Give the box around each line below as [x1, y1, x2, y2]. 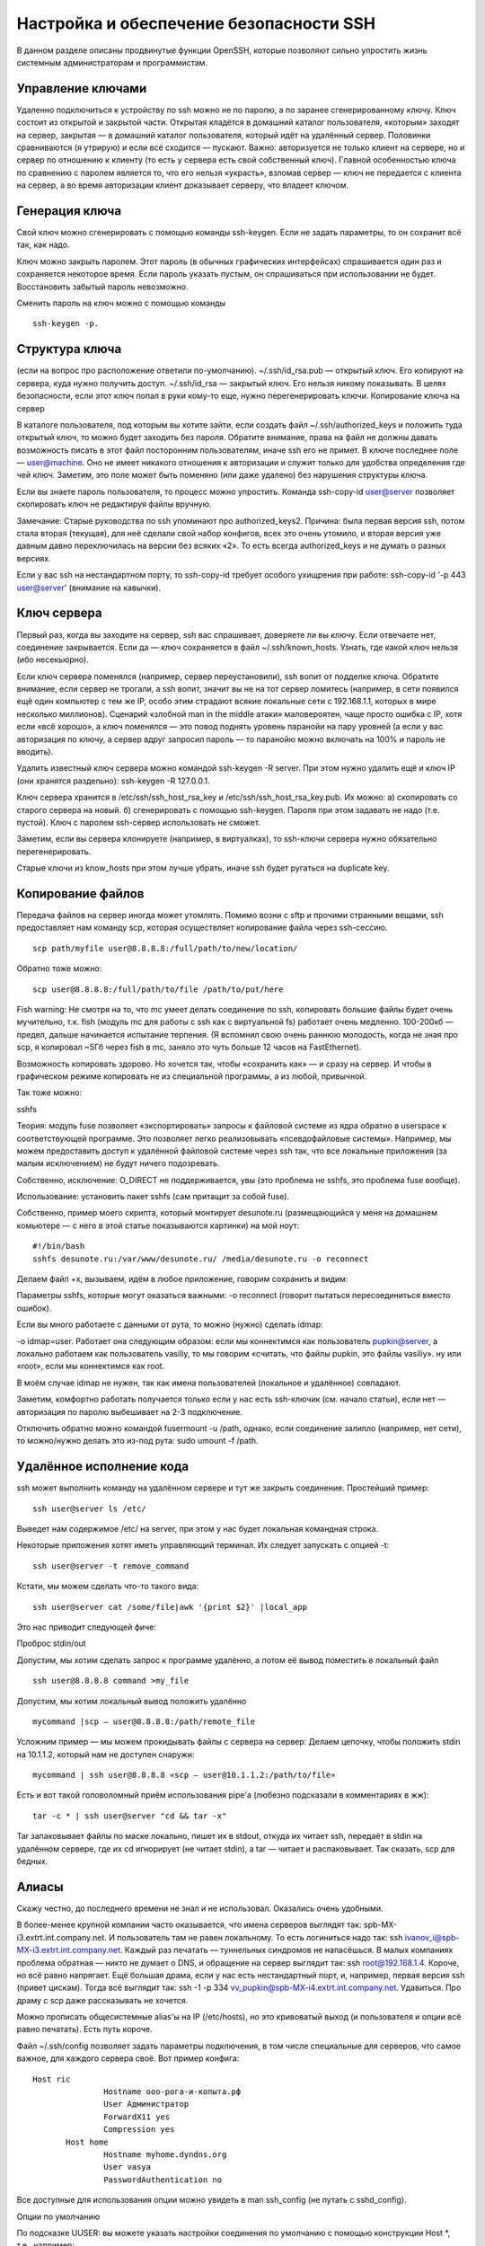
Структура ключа [16, 341, 122, 357]
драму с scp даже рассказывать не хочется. [16, 1994, 189, 2005]
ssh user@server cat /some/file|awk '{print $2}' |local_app [32, 1602, 307, 1612]
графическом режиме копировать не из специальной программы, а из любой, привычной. [16, 1070, 367, 1082]
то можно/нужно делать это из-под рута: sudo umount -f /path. [16, 1436, 260, 1446]
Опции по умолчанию [16, 2211, 101, 2222]
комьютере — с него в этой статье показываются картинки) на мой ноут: [16, 1220, 300, 1231]
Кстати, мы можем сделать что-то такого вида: [16, 1581, 199, 1592]
